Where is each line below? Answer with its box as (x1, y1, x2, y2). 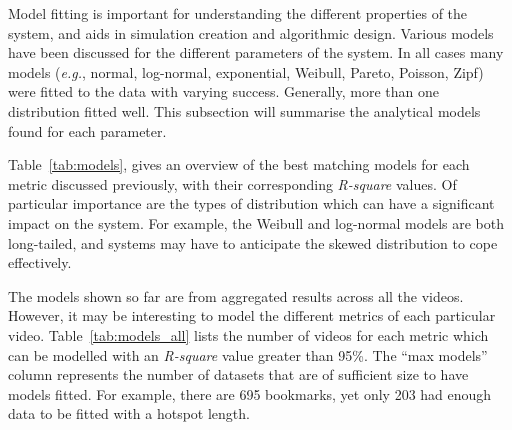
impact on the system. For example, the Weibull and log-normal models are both (8, 212, 504, 233)
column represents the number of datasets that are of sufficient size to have (8, 364, 469, 385)
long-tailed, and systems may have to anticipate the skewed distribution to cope (8, 232, 498, 253)
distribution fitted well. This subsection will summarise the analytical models (8, 100, 481, 121)
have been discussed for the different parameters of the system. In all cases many (8, 42, 504, 63)
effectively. (8, 252, 72, 273)
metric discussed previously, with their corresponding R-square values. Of (8, 173, 457, 194)
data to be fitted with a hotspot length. (8, 403, 250, 424)
